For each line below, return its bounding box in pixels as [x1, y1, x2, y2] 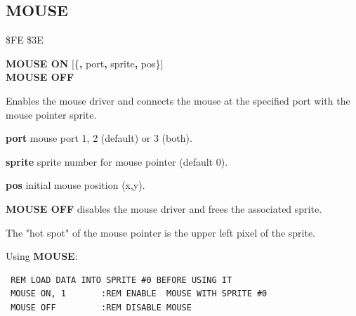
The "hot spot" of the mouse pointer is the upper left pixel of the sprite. [6, 225, 316, 239]
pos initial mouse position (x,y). [6, 178, 145, 192]
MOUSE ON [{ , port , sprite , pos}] [6, 55, 164, 70]
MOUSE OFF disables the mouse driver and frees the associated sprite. [6, 201, 322, 216]
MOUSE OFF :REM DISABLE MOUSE [11, 302, 192, 312]
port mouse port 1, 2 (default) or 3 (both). [6, 131, 192, 145]
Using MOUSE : [6, 249, 78, 263]
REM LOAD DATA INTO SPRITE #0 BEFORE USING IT [11, 275, 232, 285]
